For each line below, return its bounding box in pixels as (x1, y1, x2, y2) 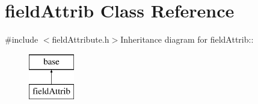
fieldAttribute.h (52, 33, 109, 46)
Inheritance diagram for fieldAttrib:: (120, 33, 254, 46)
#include (5, 33, 38, 46)
